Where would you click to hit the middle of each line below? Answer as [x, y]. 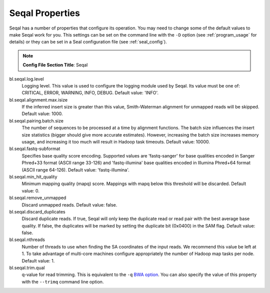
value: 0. [30, 190]
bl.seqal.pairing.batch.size [36, 120]
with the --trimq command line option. [63, 281]
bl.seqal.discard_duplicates [37, 211]
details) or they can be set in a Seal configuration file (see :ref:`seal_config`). [88, 42]
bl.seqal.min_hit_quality [33, 176]
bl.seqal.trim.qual [27, 268]
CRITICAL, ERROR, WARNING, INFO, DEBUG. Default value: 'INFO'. [90, 93]
